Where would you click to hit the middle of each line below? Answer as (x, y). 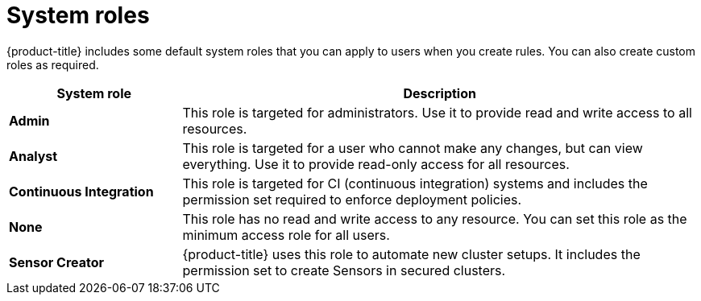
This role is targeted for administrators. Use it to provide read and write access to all (437, 112)
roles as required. (53, 64)
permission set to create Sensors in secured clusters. (344, 270)
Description (440, 93)
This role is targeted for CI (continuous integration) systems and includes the (415, 183)
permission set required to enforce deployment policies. (352, 199)
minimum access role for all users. (286, 235)
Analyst (33, 156)
